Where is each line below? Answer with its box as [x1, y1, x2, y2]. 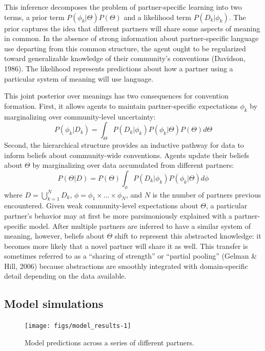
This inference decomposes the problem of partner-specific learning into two [4, 2, 242, 12]
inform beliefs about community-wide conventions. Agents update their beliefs [4, 149, 249, 160]
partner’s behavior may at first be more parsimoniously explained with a [4, 210, 232, 221]
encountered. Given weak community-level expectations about [4, 200, 198, 211]
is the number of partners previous [152, 189, 261, 200]
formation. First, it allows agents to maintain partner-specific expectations [4, 100, 238, 111]
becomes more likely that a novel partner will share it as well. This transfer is [4, 240, 248, 251]
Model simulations [4, 296, 104, 311]
